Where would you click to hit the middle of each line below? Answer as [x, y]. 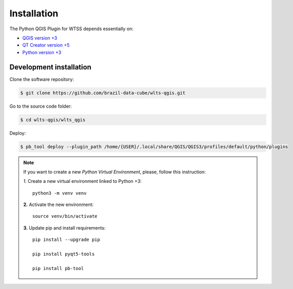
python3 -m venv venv [60, 193]
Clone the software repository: [42, 79]
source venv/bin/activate [65, 216]
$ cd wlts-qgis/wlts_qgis [53, 120]
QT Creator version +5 [46, 45]
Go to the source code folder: [41, 106]
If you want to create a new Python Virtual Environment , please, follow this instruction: [115, 172]
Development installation [51, 67]
